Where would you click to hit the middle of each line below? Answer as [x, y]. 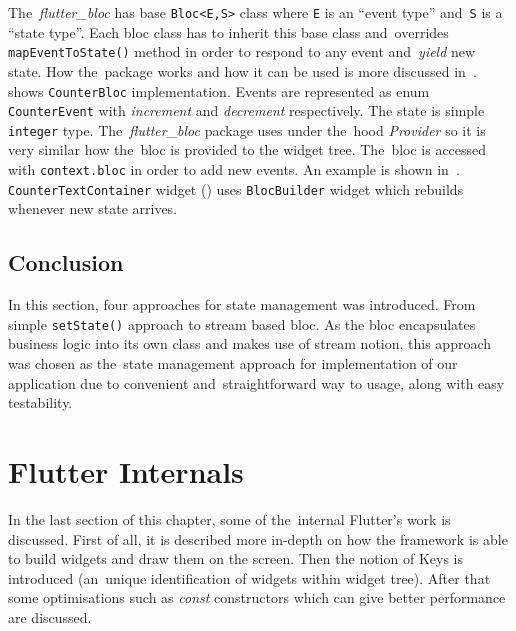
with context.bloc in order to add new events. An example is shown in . [234, 169]
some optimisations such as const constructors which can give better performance [257, 597]
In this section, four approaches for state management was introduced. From [242, 304]
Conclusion [66, 262]
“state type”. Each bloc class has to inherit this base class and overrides [228, 31]
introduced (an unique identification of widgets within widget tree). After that [249, 577]
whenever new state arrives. [93, 208]
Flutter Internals [126, 470]
